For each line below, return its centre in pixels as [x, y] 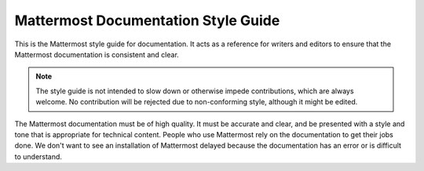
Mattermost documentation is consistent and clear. [97, 54]
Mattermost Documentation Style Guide [147, 20]
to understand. [38, 156]
